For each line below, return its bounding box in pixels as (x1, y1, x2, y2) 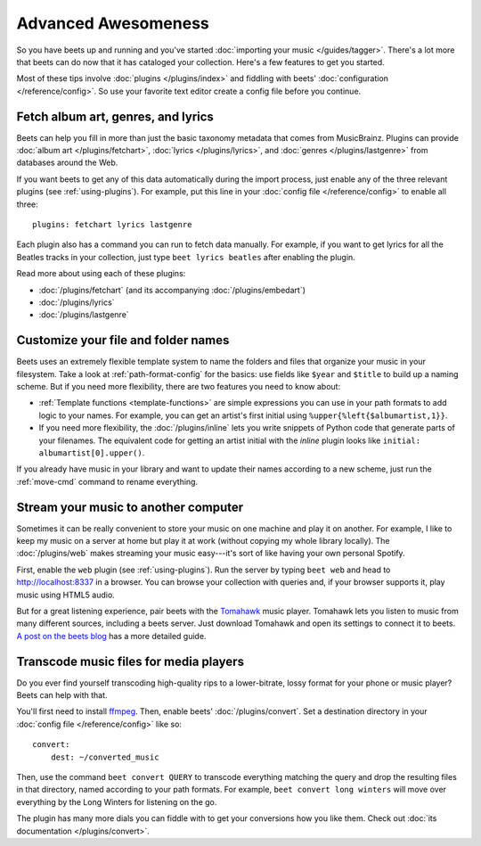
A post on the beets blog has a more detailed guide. (16, 630, 207, 641)
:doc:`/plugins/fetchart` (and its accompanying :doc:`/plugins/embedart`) (38, 284, 306, 295)
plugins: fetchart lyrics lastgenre (32, 219, 192, 229)
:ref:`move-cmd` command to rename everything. (16, 476, 199, 487)
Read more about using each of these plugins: (16, 268, 186, 279)
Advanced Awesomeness (16, 13, 209, 33)
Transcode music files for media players (16, 653, 245, 669)
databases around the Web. (16, 157, 118, 168)
